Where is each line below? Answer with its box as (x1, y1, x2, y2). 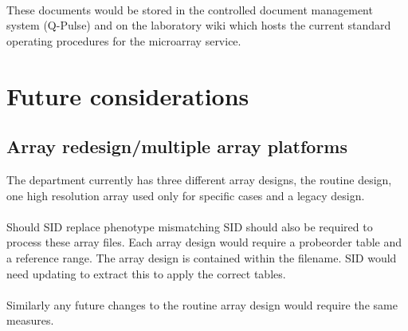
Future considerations (6, 79, 249, 112)
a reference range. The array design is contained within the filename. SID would (6, 249, 397, 266)
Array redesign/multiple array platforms (6, 134, 347, 159)
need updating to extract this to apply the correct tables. (6, 265, 286, 282)
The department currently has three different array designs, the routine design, (6, 171, 392, 187)
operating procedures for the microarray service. (6, 32, 241, 49)
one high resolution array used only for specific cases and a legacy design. (6, 187, 365, 203)
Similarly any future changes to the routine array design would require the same (6, 296, 398, 313)
